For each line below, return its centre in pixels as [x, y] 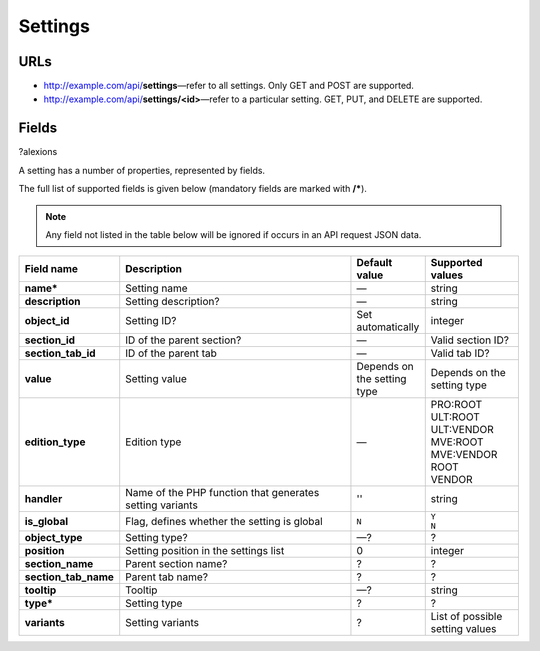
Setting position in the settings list [205, 551]
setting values [463, 629]
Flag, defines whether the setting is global [224, 522]
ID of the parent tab [171, 353]
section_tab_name [69, 577]
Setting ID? [151, 321]
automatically [388, 327]
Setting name [157, 288]
